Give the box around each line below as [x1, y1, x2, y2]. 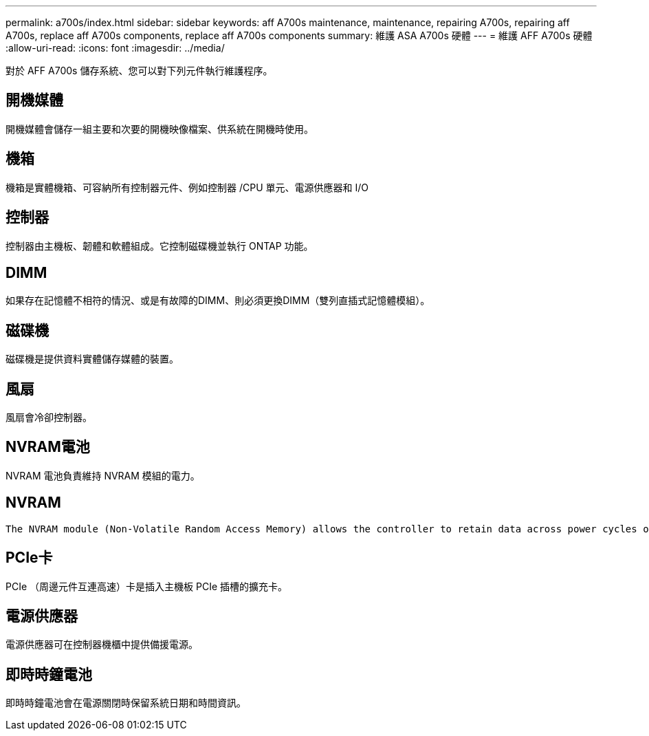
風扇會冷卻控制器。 [5, 411, 92, 424]
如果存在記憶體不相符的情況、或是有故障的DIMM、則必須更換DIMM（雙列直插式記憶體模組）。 [5, 294, 430, 307]
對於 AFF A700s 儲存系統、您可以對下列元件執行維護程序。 [5, 65, 273, 76]
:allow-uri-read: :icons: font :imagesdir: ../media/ [5, 42, 225, 54]
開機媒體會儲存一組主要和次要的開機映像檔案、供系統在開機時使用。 [5, 122, 313, 135]
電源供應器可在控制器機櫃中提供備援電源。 [5, 638, 198, 651]
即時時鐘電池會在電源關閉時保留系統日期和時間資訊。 [5, 697, 246, 709]
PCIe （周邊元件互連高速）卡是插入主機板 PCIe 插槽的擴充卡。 [5, 580, 287, 592]
